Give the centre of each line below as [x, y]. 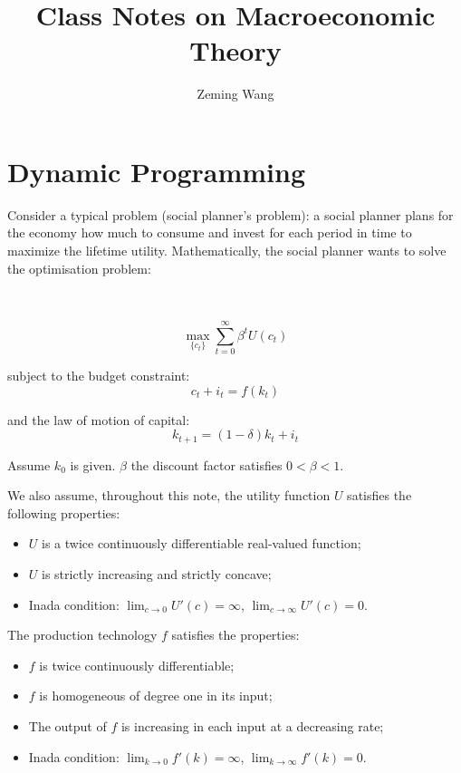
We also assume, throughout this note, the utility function [169, 495]
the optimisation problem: [79, 268]
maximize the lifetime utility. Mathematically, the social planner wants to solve [227, 251]
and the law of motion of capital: [99, 419]
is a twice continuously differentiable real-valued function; [202, 543]
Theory [235, 50]
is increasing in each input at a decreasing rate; [252, 725]
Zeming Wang [235, 94]
